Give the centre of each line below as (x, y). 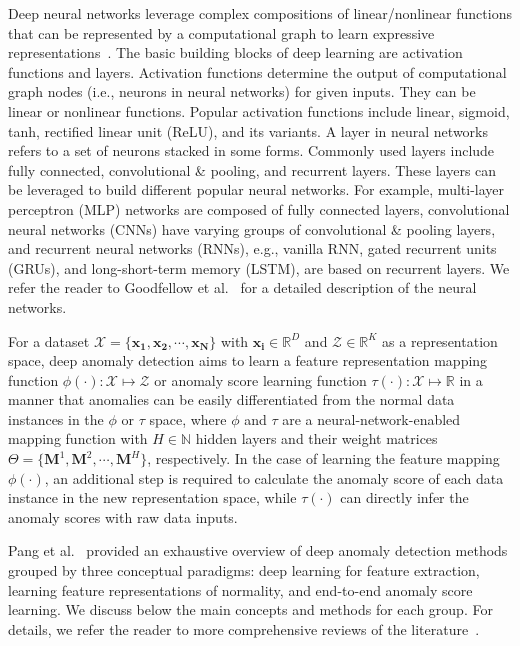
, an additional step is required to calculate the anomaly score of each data (274, 477)
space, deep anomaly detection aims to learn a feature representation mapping (248, 360)
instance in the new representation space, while (152, 497)
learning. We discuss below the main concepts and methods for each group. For (250, 609)
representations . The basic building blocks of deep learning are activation (235, 52)
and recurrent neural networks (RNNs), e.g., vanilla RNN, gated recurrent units (252, 248)
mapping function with (78, 438)
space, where (188, 418)
